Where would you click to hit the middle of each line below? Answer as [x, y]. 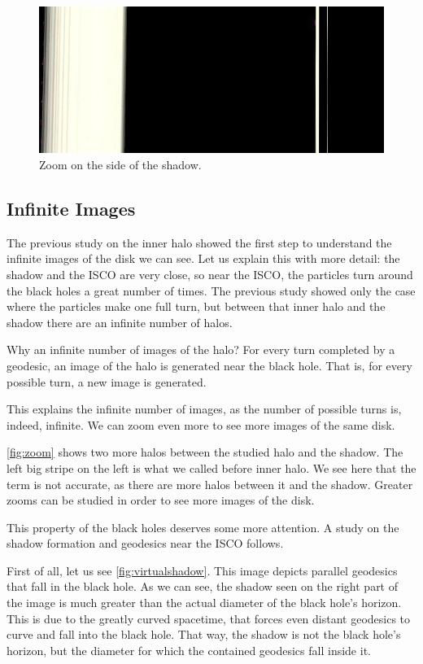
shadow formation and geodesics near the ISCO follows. [145, 543]
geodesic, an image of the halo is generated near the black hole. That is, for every [209, 365]
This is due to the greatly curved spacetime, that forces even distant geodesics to [209, 618]
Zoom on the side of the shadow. [120, 164]
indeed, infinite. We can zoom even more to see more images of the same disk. [201, 424]
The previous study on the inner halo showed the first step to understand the [199, 242]
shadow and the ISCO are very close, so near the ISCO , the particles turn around [210, 274]
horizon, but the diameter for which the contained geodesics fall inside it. [189, 650]
